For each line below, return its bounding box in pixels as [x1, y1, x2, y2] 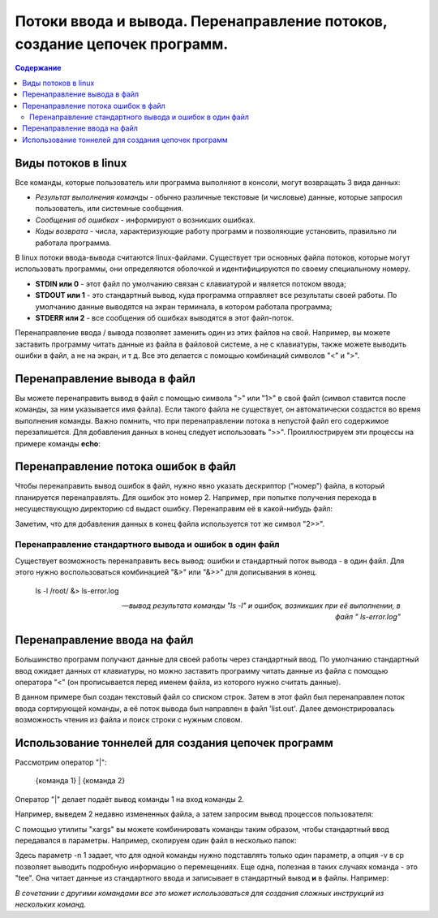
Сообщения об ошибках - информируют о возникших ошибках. [35, 215, 255, 225]
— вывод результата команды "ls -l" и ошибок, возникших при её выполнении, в [122, 601, 401, 610]
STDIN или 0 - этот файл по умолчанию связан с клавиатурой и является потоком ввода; [35, 278, 346, 288]
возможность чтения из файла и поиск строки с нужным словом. [15, 715, 243, 725]
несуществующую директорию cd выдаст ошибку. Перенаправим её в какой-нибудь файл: [15, 504, 333, 514]
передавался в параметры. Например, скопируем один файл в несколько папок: [15, 836, 297, 846]
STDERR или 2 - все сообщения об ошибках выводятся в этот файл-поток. [35, 312, 294, 322]
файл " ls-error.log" [335, 612, 401, 622]
